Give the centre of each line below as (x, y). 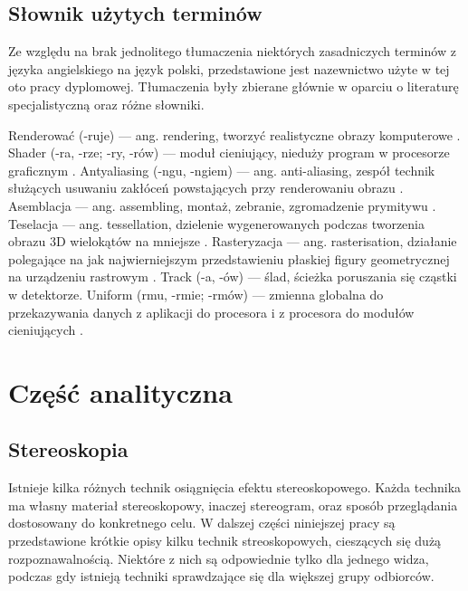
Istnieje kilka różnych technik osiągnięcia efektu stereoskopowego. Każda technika (235, 487)
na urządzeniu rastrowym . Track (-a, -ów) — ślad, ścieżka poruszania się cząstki (233, 276)
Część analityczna (120, 391)
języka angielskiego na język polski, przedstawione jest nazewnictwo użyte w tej (229, 68)
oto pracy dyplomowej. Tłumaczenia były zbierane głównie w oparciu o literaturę (234, 86)
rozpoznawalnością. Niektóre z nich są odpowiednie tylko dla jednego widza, (219, 558)
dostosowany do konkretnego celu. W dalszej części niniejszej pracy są (202, 523)
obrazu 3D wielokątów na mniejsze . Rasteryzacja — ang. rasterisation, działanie (233, 241)
